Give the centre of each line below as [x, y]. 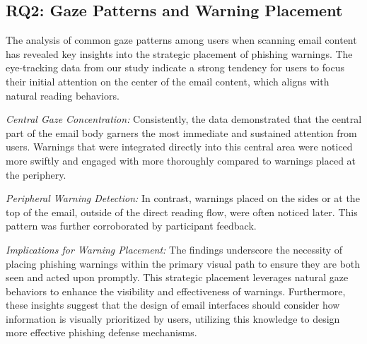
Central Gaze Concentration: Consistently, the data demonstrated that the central [184, 119]
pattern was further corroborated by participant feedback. [131, 226]
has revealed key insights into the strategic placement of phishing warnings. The [179, 53]
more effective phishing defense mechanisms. [101, 332]
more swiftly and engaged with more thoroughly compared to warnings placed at [181, 160]
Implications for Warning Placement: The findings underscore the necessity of [174, 249]
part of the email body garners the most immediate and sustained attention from [181, 132]
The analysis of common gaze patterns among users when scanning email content [181, 40]
